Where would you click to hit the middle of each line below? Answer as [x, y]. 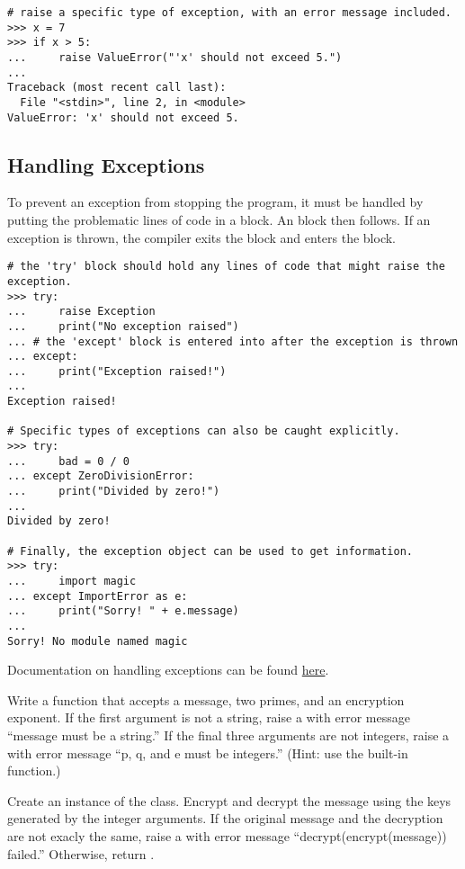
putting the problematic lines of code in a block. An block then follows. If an [219, 220]
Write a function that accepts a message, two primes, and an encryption [206, 699]
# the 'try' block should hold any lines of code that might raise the [226, 267]
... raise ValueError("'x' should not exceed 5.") [175, 57]
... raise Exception [81, 312]
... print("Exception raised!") [117, 371]
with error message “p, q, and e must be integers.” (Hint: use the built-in [208, 753]
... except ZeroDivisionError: [101, 476]
